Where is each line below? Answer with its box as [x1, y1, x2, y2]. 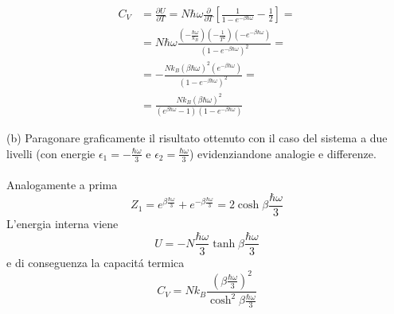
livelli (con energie [6, 145, 96, 161]
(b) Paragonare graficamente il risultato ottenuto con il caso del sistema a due [6, 130, 388, 146]
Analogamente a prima [6, 176, 118, 193]
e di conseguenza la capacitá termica [6, 254, 185, 270]
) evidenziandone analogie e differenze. [189, 145, 376, 161]
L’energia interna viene [6, 215, 119, 231]
